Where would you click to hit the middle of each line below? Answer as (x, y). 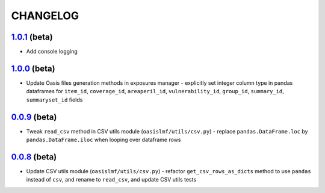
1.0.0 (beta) (33, 68)
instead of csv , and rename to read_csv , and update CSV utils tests (111, 180)
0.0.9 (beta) (34, 117)
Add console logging (52, 52)
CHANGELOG (45, 16)
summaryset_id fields (54, 100)
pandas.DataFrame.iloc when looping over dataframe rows (104, 140)
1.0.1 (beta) (32, 37)
